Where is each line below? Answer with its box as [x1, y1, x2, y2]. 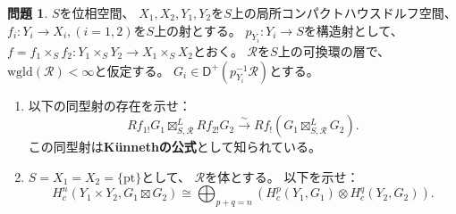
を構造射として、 [303, 21, 403, 39]
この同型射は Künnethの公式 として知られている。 [28, 137, 322, 156]
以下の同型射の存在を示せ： [28, 95, 191, 114]
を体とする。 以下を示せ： [205, 167, 359, 185]
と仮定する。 [94, 61, 170, 79]
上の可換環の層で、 [277, 42, 391, 61]
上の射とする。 [154, 21, 241, 39]
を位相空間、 [59, 4, 135, 21]
